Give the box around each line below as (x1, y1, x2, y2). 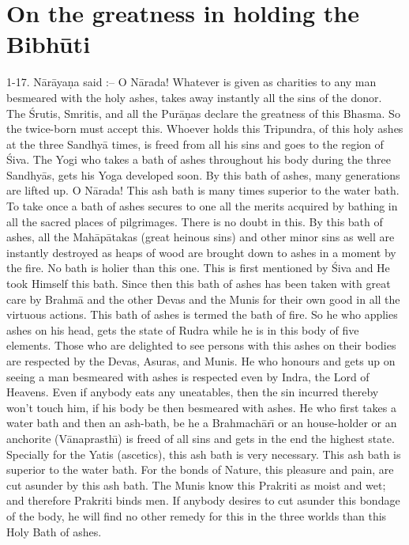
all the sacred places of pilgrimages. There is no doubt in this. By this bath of (6, 213, 383, 229)
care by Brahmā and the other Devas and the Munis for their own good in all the (6, 290, 400, 307)
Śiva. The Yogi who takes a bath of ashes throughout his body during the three (6, 151, 391, 168)
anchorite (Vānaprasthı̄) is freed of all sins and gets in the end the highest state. (6, 430, 395, 446)
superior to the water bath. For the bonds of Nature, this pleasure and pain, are (6, 461, 394, 478)
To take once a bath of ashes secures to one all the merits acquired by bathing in (6, 198, 398, 214)
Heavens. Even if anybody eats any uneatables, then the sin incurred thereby (6, 384, 379, 400)
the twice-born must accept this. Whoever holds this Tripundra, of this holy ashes (6, 120, 403, 137)
